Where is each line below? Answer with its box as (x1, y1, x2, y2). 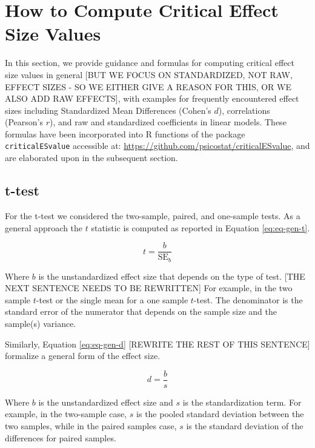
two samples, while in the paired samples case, (5, 420, 177, 432)
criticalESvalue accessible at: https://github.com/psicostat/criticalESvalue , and (5, 139, 310, 152)
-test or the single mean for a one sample (36, 293, 188, 306)
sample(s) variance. (5, 317, 76, 329)
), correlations (218, 104, 270, 116)
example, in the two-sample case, (5, 407, 127, 420)
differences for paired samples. (5, 431, 116, 444)
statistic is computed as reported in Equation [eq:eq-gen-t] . (91, 221, 310, 234)
